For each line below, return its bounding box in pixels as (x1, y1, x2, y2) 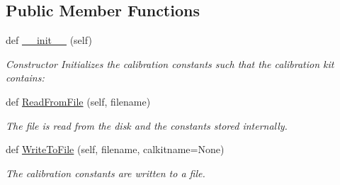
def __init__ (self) (6, 33, 92, 47)
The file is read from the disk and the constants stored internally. (6, 118, 288, 133)
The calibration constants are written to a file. (6, 165, 205, 180)
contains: (6, 70, 45, 85)
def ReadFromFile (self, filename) (6, 94, 151, 108)
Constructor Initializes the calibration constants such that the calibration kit (6, 56, 334, 71)
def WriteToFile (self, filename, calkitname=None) (6, 142, 225, 157)
